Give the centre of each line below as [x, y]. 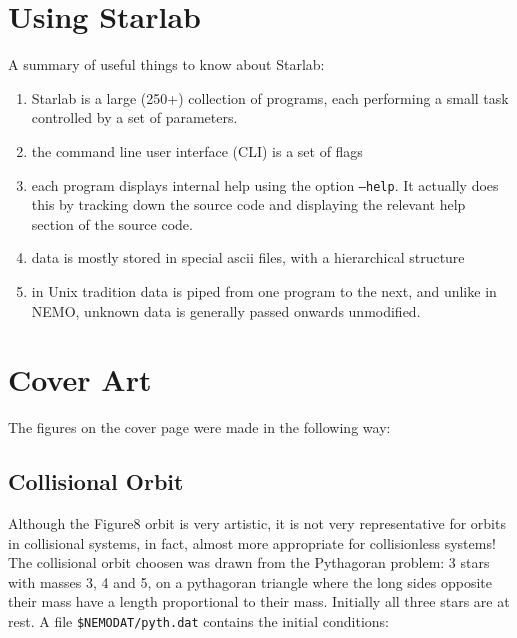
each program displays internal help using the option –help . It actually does [265, 184]
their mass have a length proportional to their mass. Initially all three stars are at [259, 601]
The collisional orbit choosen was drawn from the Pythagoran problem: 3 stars [249, 562]
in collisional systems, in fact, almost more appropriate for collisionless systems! [252, 542]
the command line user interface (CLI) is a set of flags [197, 150]
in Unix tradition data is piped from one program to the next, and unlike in [264, 290]
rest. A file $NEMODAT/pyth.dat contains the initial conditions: [198, 621]
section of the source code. [112, 223]
